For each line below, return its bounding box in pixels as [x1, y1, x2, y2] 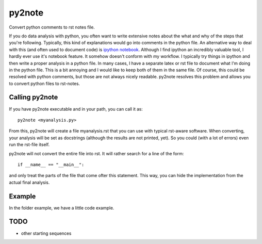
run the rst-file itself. [9, 142, 50, 147]
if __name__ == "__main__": [17, 162, 84, 167]
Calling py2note [9, 93, 58, 101]
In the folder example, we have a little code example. [9, 205, 115, 211]
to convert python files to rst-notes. [9, 81, 80, 86]
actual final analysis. [9, 179, 50, 185]
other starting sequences [21, 230, 72, 236]
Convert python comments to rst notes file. [9, 24, 95, 30]
